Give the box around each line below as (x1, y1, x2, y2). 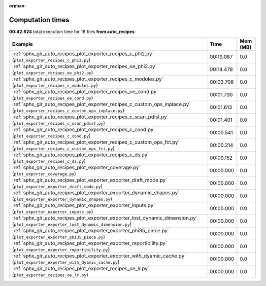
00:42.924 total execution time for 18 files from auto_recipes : (9, 29, 136, 35)
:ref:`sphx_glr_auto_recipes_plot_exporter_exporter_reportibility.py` (12, 240, 167, 247)
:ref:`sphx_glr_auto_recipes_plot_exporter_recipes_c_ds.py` (12, 151, 149, 158)
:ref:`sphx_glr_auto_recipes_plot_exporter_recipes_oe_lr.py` (12, 265, 150, 272)
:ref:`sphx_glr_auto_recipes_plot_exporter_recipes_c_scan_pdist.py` (12, 113, 168, 120)
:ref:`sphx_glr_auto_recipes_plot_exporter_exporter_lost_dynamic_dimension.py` (12, 214, 198, 221)
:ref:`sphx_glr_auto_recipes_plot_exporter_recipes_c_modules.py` (12, 75, 164, 82)
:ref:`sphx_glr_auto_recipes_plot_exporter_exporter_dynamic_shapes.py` (12, 189, 180, 196)
